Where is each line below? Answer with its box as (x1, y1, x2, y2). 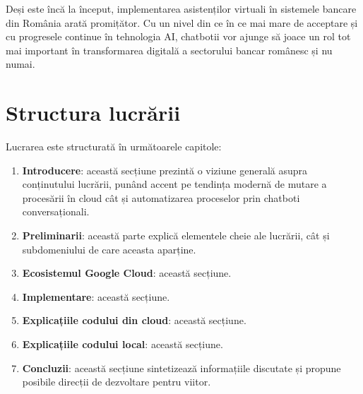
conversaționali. (22, 204, 90, 219)
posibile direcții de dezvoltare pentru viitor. (22, 374, 211, 389)
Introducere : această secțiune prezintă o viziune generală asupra (22, 162, 308, 177)
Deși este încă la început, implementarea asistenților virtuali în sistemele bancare (6, 1, 357, 16)
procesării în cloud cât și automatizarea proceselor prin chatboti (22, 190, 300, 205)
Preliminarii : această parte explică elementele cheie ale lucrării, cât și (22, 228, 330, 243)
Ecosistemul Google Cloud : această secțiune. (22, 265, 232, 280)
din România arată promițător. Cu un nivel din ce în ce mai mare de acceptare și (6, 15, 358, 30)
